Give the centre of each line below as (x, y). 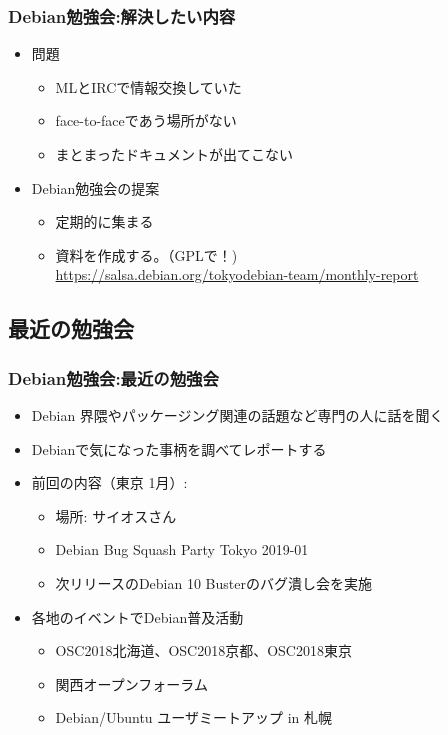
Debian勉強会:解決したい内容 (122, 15)
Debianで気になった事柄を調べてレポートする (179, 448)
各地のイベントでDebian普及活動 (137, 616)
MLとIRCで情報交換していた (148, 86)
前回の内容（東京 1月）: (109, 482)
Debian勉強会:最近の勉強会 (113, 377)
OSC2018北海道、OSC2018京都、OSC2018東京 (203, 650)
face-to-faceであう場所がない (146, 120)
